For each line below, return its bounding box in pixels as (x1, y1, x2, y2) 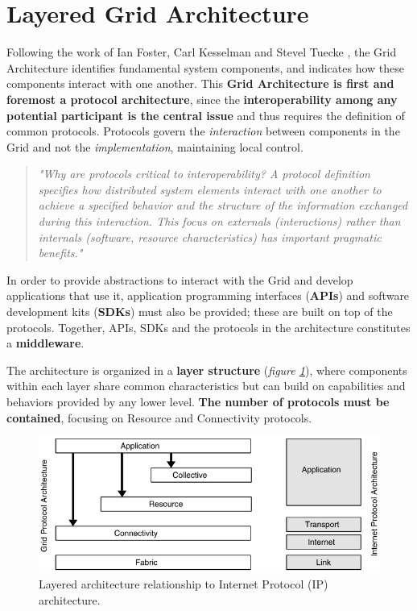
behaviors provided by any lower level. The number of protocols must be (6, 393, 390, 409)
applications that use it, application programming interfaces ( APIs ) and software (6, 287, 410, 304)
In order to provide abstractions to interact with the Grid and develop (6, 271, 353, 288)
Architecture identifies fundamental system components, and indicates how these (6, 59, 405, 76)
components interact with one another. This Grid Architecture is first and (6, 75, 394, 92)
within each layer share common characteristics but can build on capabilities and (6, 377, 406, 394)
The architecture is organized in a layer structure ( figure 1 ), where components (6, 361, 407, 378)
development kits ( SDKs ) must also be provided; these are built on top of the (6, 303, 393, 320)
